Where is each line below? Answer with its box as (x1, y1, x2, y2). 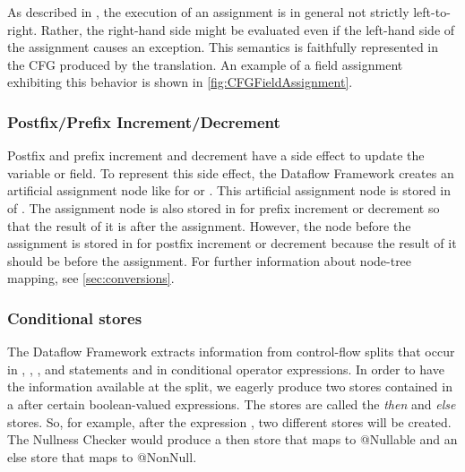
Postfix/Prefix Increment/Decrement (7, 110, 280, 133)
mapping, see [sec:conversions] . (7, 269, 175, 287)
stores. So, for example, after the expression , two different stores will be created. (7, 412, 452, 431)
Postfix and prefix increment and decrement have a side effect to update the (7, 146, 425, 165)
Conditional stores (7, 306, 142, 329)
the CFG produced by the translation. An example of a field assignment (7, 55, 403, 73)
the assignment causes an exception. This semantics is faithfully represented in (7, 38, 439, 56)
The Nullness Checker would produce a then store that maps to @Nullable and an (7, 430, 458, 449)
